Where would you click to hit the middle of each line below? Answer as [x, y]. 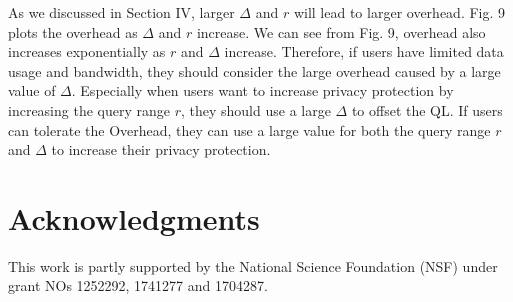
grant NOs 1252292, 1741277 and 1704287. [138, 285]
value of [32, 90]
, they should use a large [255, 109]
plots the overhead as [73, 31]
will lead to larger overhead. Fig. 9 [399, 12]
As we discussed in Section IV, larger [121, 12]
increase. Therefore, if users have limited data [364, 51]
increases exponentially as [87, 51]
